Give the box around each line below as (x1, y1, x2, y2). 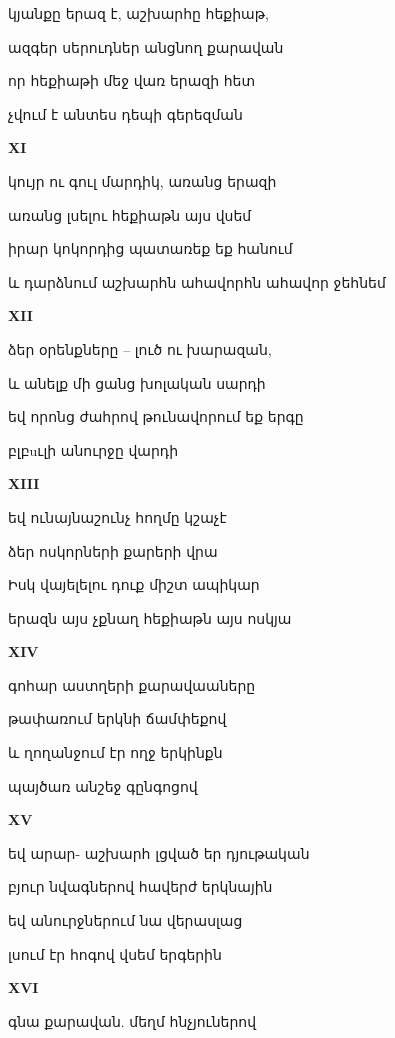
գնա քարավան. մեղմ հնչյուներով (8, 1010, 257, 1031)
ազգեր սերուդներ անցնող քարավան (8, 36, 284, 57)
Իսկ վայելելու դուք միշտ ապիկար (8, 574, 260, 595)
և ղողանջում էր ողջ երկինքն (8, 742, 223, 763)
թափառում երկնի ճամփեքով (8, 708, 227, 729)
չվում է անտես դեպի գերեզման (8, 103, 243, 124)
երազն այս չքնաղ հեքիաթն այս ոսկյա (8, 607, 292, 628)
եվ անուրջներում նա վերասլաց (8, 910, 243, 931)
